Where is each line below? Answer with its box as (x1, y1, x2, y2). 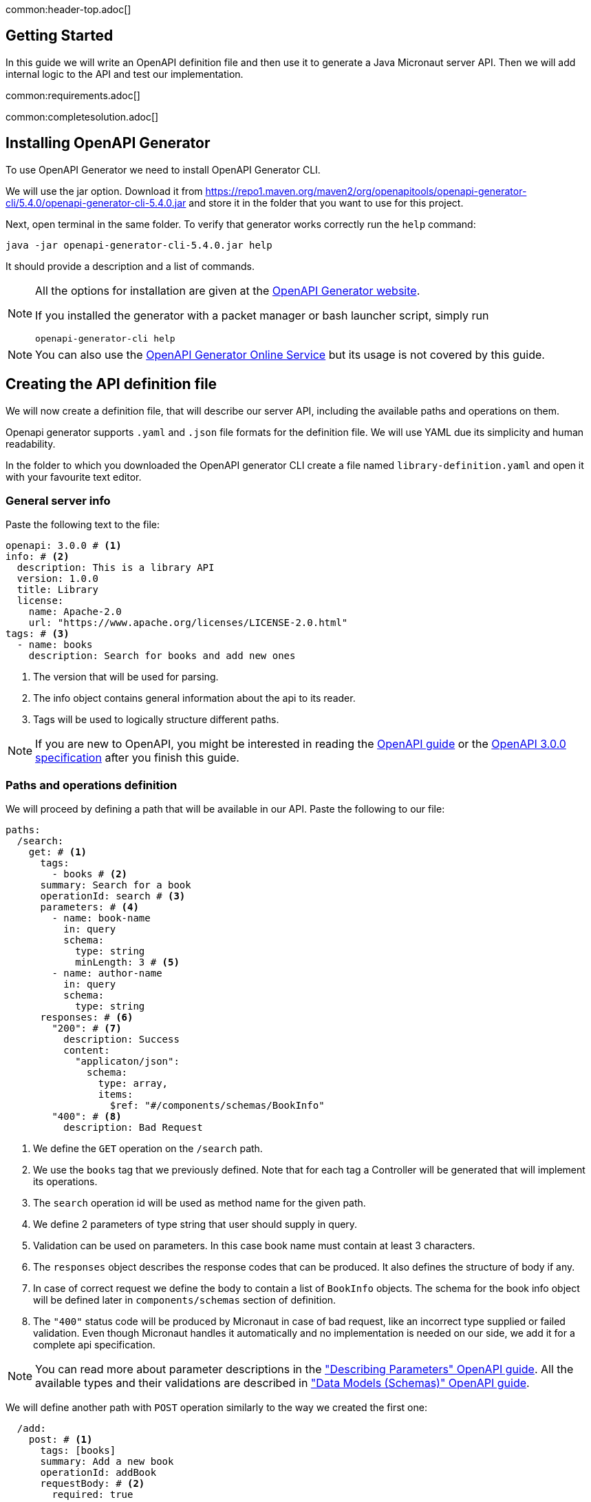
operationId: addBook (40, 1467, 157, 1479)
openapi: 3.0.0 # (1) (6, 540, 122, 552)
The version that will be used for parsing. (33, 671, 219, 683)
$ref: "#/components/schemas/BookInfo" (109, 1100, 325, 1112)
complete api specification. (33, 1339, 155, 1351)
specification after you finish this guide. (35, 751, 239, 765)
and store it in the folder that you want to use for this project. (189, 196, 464, 209)
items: (98, 1089, 133, 1101)
